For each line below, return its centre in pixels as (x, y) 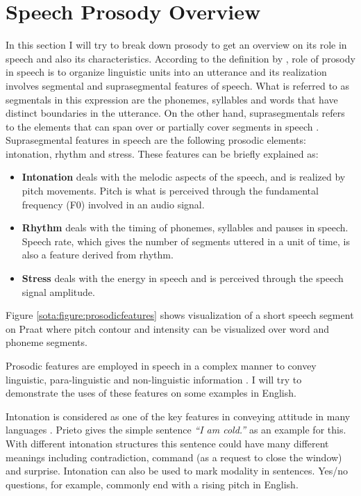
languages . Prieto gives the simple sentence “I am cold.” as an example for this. (176, 430)
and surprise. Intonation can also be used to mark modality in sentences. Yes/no (177, 471)
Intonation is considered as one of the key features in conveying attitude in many (178, 416)
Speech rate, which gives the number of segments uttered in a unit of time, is (186, 241)
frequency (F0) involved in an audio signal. (113, 204)
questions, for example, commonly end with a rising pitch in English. (152, 484)
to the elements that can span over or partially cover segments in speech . (162, 126)
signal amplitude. (58, 291)
